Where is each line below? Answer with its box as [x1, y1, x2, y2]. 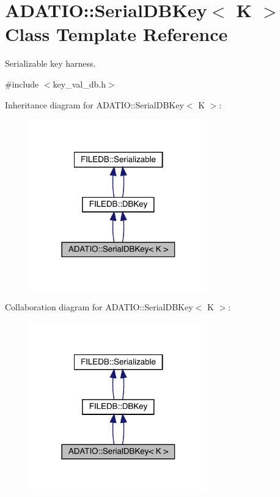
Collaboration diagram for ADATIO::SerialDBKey [5, 301, 193, 313]
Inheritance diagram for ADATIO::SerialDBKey [5, 98, 184, 111]
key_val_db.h [53, 77, 106, 90]
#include [5, 77, 39, 90]
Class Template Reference [5, 21, 228, 47]
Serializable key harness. [5, 57, 96, 70]
